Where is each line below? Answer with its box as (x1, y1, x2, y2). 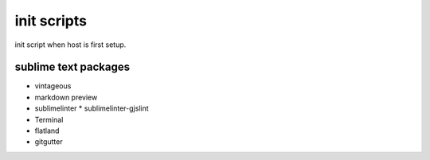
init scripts (14, 12, 88, 29)
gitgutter (34, 137, 63, 146)
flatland (34, 126, 60, 135)
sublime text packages (14, 60, 131, 74)
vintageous (34, 81, 72, 91)
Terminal (34, 115, 64, 124)
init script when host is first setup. (14, 40, 127, 49)
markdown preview (34, 92, 98, 102)
